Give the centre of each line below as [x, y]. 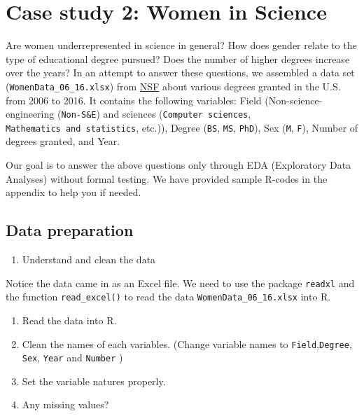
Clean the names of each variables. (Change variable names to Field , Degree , [187, 344]
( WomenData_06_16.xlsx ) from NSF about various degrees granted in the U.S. [173, 86]
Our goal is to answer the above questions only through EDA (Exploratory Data [178, 165]
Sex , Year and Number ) [72, 358]
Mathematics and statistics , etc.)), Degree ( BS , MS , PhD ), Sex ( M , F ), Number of [182, 127]
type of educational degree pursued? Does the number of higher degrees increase [178, 58]
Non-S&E [79, 115]
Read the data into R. [69, 320]
